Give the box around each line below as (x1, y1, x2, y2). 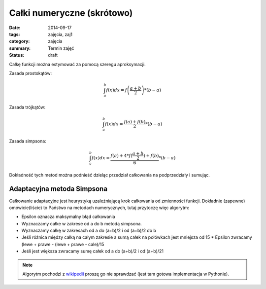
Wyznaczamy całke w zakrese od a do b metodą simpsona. (21, 220, 142, 226)
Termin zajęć (48, 45, 74, 51)
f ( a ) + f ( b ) (124, 119, 146, 125)
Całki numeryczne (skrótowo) (9, 7, 133, 18)
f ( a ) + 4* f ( (110, 153, 133, 158)
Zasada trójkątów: (9, 104, 46, 110)
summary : (9, 45, 31, 51)
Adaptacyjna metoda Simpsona (9, 185, 108, 193)
